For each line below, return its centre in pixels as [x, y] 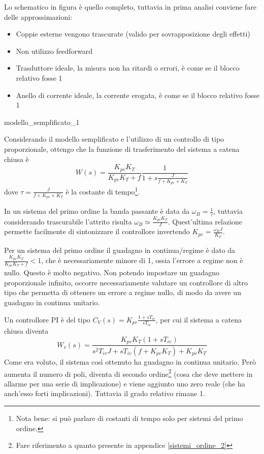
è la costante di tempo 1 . [103, 191]
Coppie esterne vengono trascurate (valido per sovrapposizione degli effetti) [133, 34]
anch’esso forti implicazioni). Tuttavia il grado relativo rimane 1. [105, 393]
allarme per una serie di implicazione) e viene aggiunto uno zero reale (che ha [125, 383]
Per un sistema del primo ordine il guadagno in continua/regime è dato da [120, 250]
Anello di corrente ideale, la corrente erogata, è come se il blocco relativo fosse [138, 95]
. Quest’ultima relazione [205, 221]
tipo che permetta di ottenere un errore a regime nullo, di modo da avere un [123, 292]
